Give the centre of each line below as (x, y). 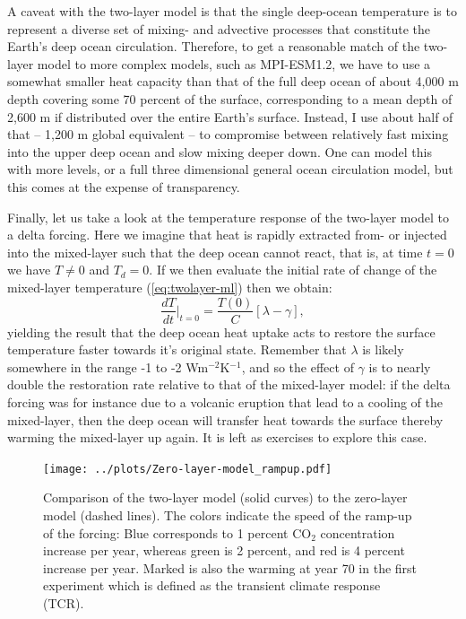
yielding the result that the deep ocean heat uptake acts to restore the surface (221, 331)
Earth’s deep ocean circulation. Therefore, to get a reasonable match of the (214, 46)
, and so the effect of (298, 366)
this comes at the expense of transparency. (124, 186)
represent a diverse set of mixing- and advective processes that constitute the (219, 28)
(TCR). (64, 602)
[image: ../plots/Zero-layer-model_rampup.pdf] (188, 469)
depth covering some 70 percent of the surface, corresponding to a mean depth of (230, 98)
